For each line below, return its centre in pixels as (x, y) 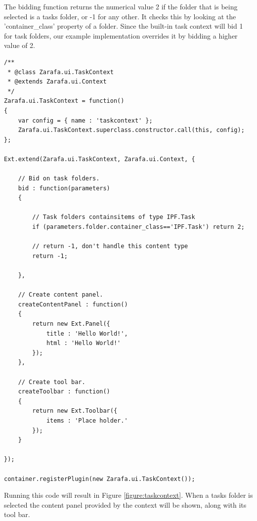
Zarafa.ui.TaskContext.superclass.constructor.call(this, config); (131, 130)
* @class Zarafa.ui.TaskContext (61, 72)
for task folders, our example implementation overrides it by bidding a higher (121, 35)
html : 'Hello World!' (84, 343)
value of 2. (20, 45)
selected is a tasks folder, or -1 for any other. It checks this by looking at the (120, 16)
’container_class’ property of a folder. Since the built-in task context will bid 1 (124, 26)
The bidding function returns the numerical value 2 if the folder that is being (121, 6)
